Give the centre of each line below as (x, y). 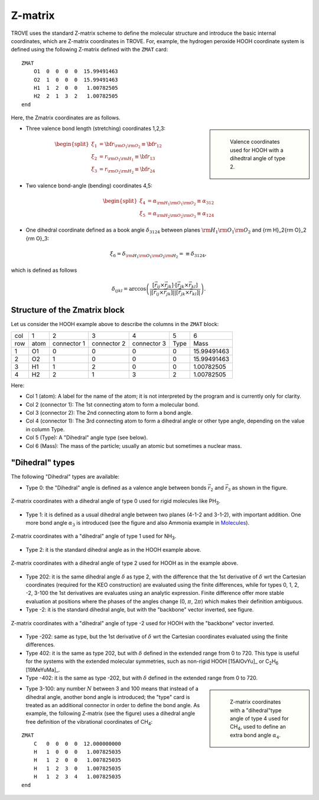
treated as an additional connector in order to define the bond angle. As (113, 705)
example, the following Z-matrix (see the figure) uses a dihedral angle (110, 713)
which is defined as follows (44, 270)
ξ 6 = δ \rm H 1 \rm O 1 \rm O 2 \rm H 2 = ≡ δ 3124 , (158, 255)
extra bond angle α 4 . (255, 736)
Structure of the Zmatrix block (68, 310)
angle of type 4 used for (259, 718)
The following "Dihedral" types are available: (65, 477)
